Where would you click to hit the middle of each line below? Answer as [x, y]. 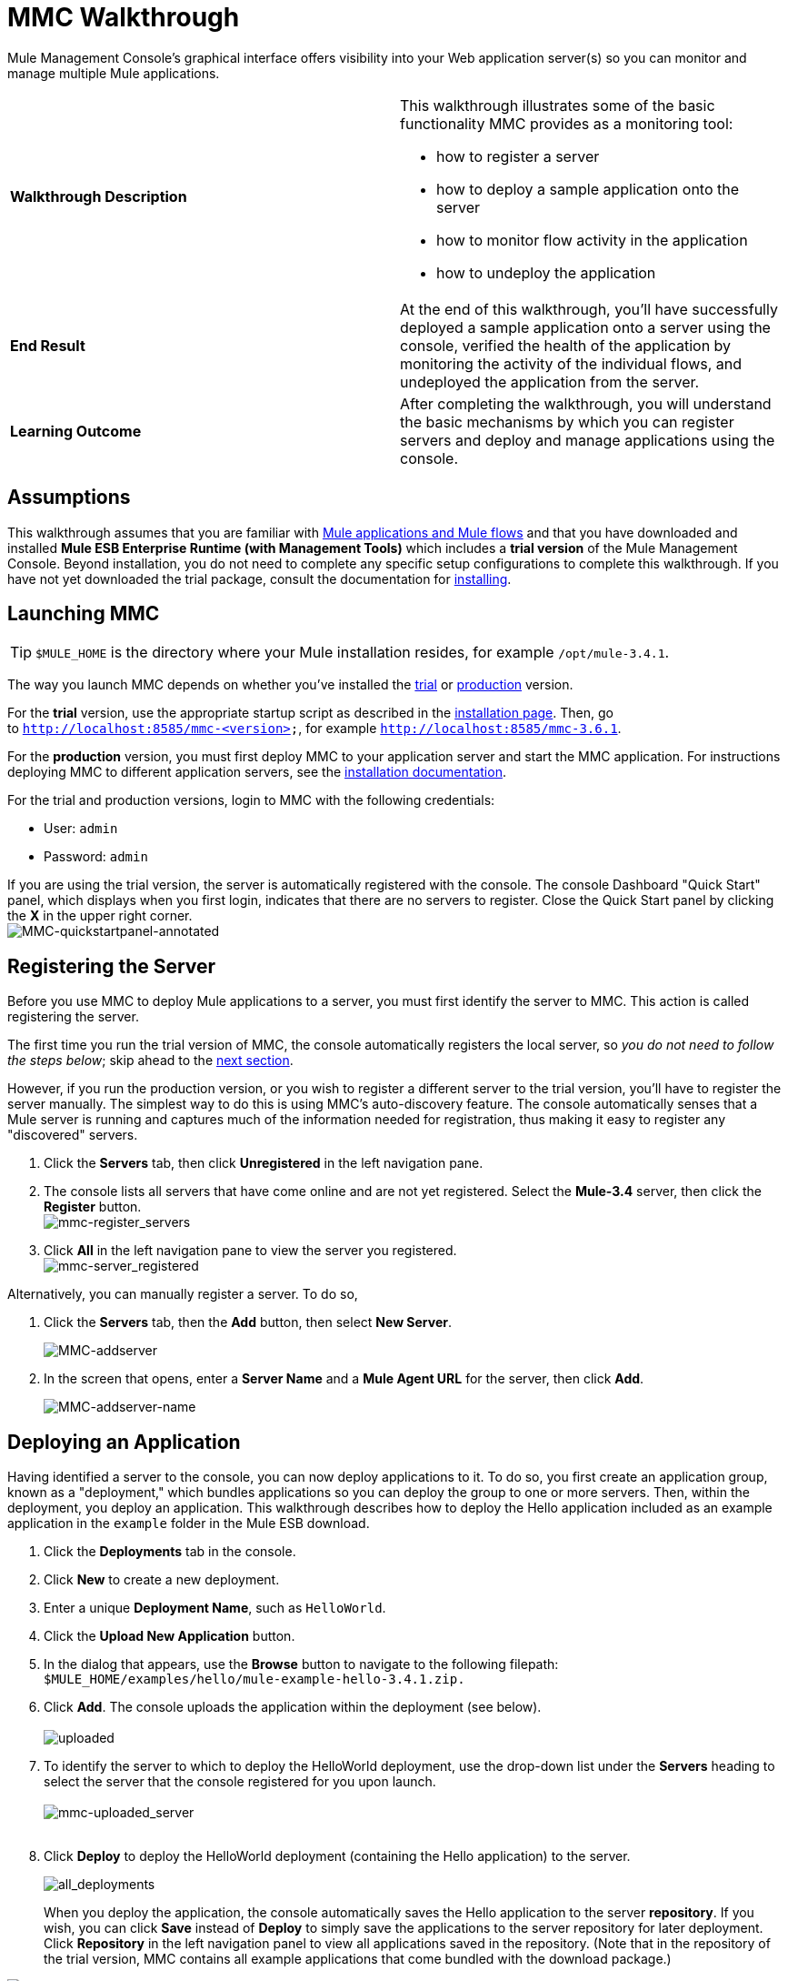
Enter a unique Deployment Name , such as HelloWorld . [215, 1608]
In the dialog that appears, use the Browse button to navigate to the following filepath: [301, 1664]
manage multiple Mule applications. [114, 73]
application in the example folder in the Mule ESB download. [189, 1523]
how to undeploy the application [546, 272]
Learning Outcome [76, 431]
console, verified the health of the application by [566, 345]
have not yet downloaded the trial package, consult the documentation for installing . [259, 578]
